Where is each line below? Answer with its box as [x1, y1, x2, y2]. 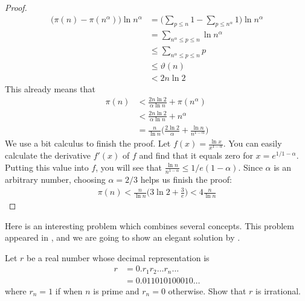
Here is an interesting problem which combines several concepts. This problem [5, 219, 294, 232]
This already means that [5, 83, 95, 95]
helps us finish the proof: [140, 173, 232, 186]
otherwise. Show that [168, 284, 246, 297]
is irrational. [255, 284, 301, 297]
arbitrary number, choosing [5, 173, 106, 186]
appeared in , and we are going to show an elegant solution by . [5, 231, 240, 244]
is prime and [93, 284, 140, 297]
